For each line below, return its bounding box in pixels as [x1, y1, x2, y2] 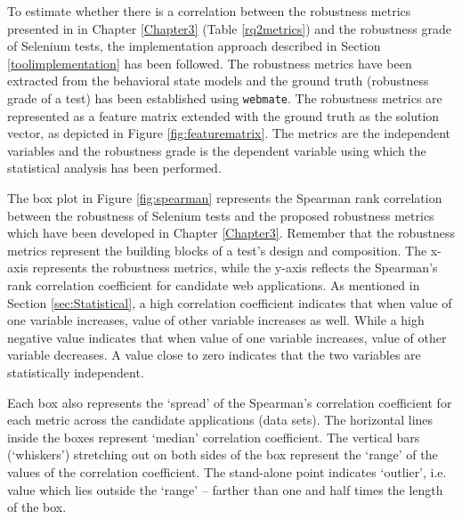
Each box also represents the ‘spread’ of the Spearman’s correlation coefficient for [7, 393, 452, 411]
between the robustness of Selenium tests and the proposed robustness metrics [7, 206, 434, 224]
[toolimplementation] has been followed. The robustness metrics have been [7, 53, 412, 72]
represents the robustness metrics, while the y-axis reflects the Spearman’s [32, 258, 438, 277]
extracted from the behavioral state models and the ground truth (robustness [7, 71, 429, 90]
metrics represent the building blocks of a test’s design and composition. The [7, 240, 427, 259]
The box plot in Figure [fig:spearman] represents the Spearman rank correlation [7, 189, 442, 207]
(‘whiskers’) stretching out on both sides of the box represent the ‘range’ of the [7, 445, 438, 464]
